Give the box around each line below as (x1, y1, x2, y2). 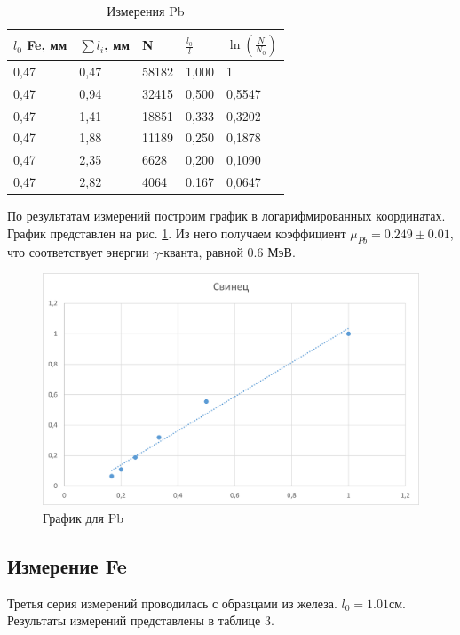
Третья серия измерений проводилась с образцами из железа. (7, 593, 337, 612)
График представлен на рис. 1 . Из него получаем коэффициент (7, 223, 346, 242)
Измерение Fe (7, 551, 127, 579)
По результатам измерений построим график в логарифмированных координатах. (7, 206, 446, 225)
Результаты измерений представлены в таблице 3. (7, 611, 274, 630)
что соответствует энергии (7, 242, 149, 261)
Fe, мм (27, 36, 67, 54)
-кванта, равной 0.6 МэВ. (159, 242, 296, 261)
